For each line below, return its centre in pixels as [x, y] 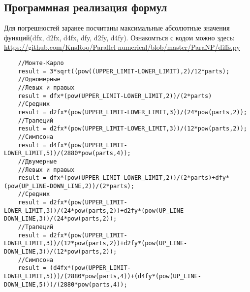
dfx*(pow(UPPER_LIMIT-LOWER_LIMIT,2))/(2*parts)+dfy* [140, 178]
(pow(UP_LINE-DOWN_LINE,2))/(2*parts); [69, 186]
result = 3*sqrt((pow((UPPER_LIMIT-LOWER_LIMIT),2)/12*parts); [124, 71]
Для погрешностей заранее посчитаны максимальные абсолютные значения [117, 28]
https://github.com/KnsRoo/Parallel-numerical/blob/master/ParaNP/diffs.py [122, 47]
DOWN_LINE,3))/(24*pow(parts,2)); [61, 219]
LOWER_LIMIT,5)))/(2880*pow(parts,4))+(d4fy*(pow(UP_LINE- [103, 276]
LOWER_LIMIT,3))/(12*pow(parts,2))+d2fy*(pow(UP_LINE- [96, 243]
